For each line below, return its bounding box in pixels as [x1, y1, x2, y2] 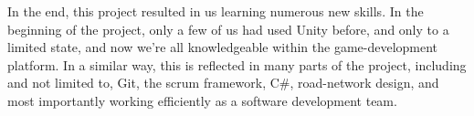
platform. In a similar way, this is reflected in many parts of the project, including [7, 55, 467, 74]
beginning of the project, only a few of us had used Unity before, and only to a [7, 19, 449, 38]
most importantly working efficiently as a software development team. [7, 90, 397, 110]
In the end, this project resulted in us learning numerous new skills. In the [7, 2, 424, 20]
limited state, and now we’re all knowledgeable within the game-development [7, 37, 438, 57]
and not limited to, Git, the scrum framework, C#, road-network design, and [7, 73, 439, 92]
